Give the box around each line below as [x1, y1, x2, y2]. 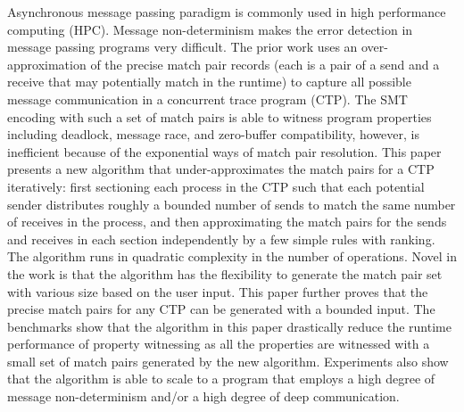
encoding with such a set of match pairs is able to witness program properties [7, 107, 432, 126]
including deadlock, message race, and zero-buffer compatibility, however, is [7, 125, 419, 144]
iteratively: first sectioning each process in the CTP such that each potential [7, 177, 425, 195]
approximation [7, 54, 87, 73]
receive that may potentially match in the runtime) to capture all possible [7, 72, 411, 91]
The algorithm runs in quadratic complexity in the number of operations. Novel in [7, 247, 457, 266]
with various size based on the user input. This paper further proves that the [7, 282, 428, 301]
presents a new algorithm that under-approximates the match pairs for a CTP [7, 160, 435, 178]
